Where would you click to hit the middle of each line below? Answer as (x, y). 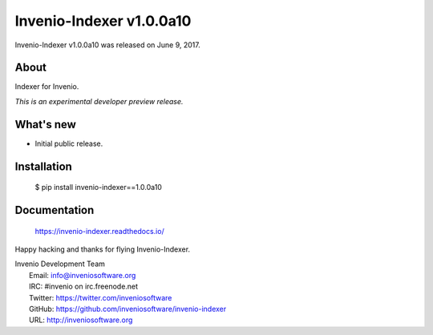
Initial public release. (69, 143)
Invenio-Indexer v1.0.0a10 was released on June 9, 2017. (107, 45)
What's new (45, 124)
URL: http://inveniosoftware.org (81, 320)
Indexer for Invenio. (47, 87)
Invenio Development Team (60, 264)
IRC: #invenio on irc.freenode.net (84, 287)
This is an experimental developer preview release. (99, 101)
